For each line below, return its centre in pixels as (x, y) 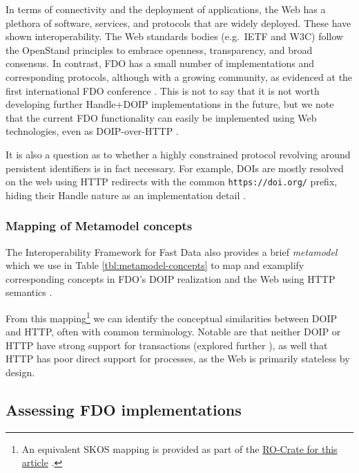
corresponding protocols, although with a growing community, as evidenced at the (179, 76)
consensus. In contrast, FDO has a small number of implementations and (160, 63)
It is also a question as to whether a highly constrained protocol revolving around (178, 154)
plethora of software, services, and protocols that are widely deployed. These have (178, 22)
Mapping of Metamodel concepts (99, 226)
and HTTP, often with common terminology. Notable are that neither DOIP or (173, 332)
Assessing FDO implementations (124, 409)
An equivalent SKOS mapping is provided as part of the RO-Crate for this (179, 448)
